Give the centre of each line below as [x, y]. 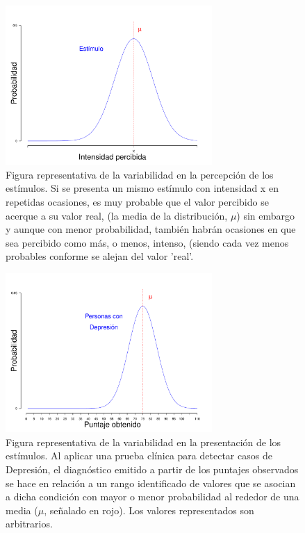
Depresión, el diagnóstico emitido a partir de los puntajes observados [152, 469]
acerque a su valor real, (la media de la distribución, [117, 215]
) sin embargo [266, 215]
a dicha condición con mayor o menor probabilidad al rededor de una [152, 497]
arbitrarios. [29, 524]
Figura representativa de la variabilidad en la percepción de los [140, 174]
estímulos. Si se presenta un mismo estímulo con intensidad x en [142, 188]
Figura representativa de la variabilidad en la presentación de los [143, 442]
